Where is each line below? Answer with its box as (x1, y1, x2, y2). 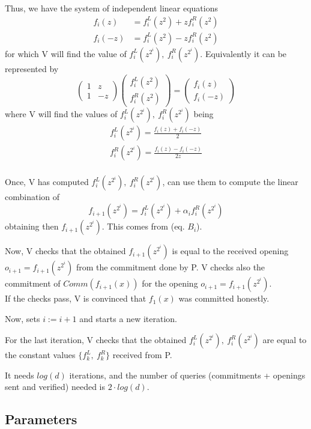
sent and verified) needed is (5, 380, 106, 393)
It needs (5, 368, 34, 381)
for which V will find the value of (5, 47, 127, 59)
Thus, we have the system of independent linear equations (5, 2, 218, 14)
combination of (5, 190, 60, 203)
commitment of (5, 277, 61, 290)
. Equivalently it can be (200, 47, 287, 59)
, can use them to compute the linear (162, 175, 298, 188)
